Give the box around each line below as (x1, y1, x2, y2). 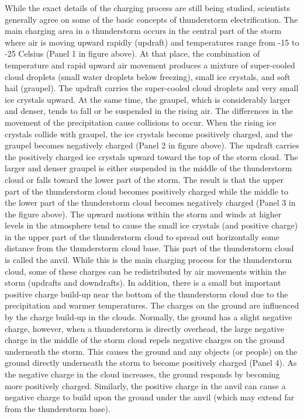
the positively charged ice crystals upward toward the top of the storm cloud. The (5, 150, 298, 162)
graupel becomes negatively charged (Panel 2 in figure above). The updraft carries (5, 139, 299, 151)
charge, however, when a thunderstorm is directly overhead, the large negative (5, 322, 284, 334)
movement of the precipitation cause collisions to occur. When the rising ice (5, 116, 277, 128)
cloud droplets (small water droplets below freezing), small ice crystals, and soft (5, 70, 291, 82)
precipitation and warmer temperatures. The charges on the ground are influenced (5, 299, 299, 311)
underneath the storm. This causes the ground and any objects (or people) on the (5, 345, 298, 357)
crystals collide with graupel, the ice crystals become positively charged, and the (5, 127, 293, 140)
